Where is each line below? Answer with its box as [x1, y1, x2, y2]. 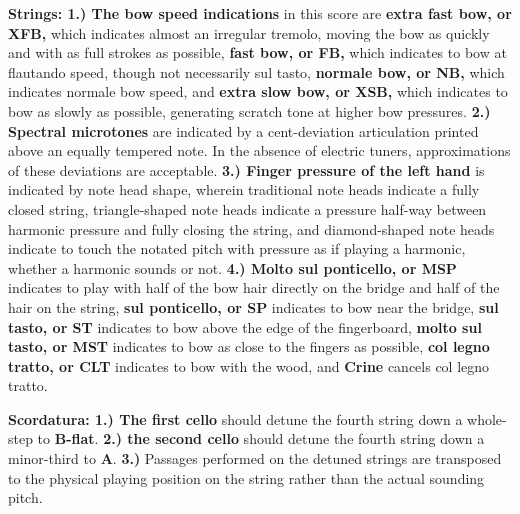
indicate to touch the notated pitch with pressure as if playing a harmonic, [8, 238, 466, 259]
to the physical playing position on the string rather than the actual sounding [8, 467, 485, 488]
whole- [467, 408, 507, 429]
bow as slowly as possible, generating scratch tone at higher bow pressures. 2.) [8, 100, 491, 121]
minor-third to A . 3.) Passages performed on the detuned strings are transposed [8, 448, 502, 469]
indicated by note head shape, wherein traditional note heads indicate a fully [8, 179, 480, 200]
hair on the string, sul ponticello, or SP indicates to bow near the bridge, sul [8, 296, 499, 317]
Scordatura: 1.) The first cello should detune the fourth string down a [8, 408, 463, 429]
